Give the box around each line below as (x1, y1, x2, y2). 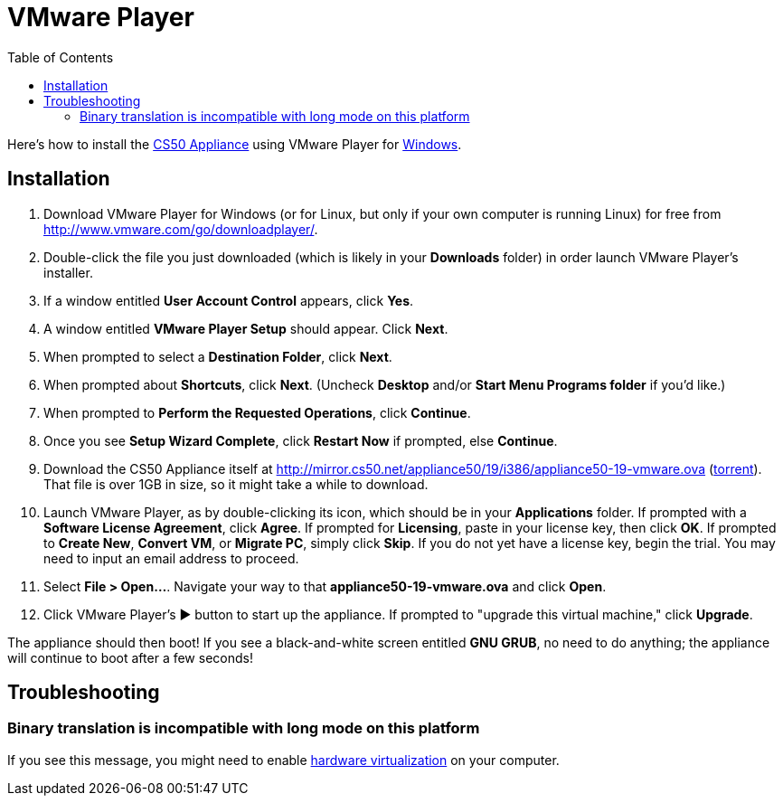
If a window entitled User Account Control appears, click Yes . (43, 292, 414, 308)
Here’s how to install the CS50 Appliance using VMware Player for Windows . (7, 136, 462, 152)
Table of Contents (7, 49, 114, 65)
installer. (43, 264, 93, 280)
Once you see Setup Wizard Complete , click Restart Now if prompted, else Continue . (43, 432, 558, 449)
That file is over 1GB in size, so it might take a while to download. (43, 476, 429, 492)
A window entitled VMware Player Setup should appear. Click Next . (43, 320, 448, 336)
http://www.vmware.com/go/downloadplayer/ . (43, 221, 318, 237)
